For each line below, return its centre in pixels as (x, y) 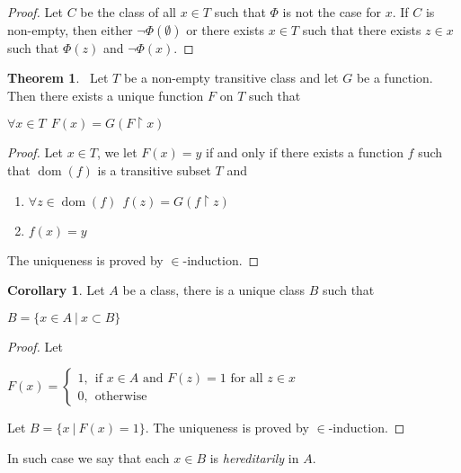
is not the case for (332, 12)
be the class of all (129, 12)
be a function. (395, 78)
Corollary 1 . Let (56, 290)
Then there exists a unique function (106, 95)
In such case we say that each (89, 457)
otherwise (121, 396)
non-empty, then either (70, 29)
